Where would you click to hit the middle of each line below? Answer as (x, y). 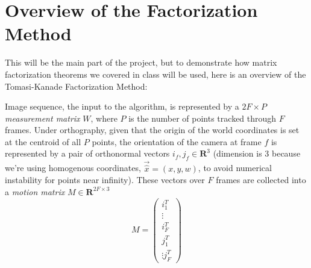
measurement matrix (42, 118)
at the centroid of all (43, 141)
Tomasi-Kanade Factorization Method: (76, 86)
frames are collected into (261, 180)
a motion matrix (35, 191)
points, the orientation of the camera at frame (177, 141)
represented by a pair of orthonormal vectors (87, 153)
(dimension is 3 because (257, 153)
